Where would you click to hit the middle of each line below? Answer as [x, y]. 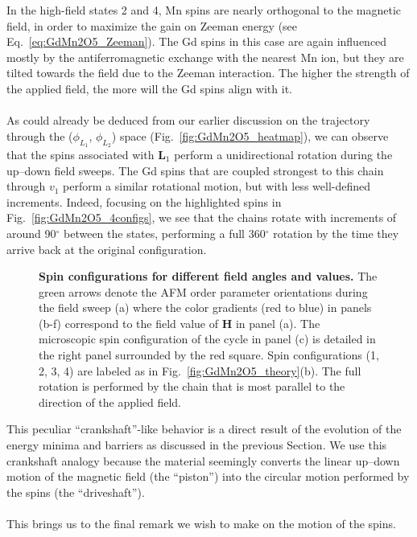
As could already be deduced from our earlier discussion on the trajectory [188, 120]
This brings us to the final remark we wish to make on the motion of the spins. [201, 524]
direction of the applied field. [110, 402]
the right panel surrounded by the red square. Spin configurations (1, [209, 355]
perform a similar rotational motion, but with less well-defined [217, 186]
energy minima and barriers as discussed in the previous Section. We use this [197, 445]
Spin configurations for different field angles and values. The [208, 276]
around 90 [31, 233]
